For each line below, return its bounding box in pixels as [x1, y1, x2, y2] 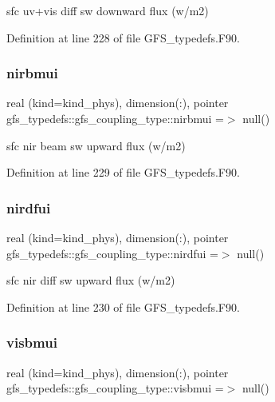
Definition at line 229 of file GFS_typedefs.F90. [6, 164, 240, 181]
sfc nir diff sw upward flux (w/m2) [6, 272, 175, 289]
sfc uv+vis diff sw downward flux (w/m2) [6, 2, 209, 18]
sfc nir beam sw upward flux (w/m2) [6, 137, 186, 153]
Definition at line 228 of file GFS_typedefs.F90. [6, 29, 240, 46]
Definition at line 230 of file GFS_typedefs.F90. [6, 298, 240, 315]
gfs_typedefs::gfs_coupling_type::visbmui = [6, 380, 224, 396]
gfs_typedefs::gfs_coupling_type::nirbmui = [6, 110, 224, 126]
